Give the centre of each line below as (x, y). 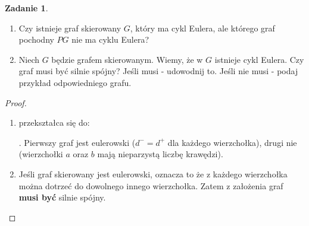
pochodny (36, 39)
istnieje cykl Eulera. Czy (259, 59)
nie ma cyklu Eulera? (110, 39)
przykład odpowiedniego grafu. (75, 82)
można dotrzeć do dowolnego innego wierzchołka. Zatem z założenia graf (151, 185)
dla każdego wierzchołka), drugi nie (232, 142)
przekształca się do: (54, 122)
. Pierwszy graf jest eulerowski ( (77, 142)
